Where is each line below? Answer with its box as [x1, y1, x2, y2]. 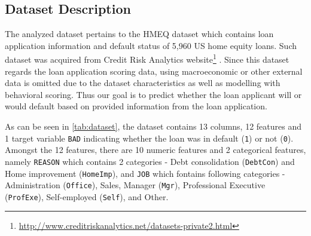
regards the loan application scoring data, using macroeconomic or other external [5, 65, 303, 77]
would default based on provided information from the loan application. [5, 100, 267, 112]
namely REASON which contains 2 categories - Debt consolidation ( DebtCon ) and [5, 155, 295, 167]
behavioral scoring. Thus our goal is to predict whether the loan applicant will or [5, 88, 302, 100]
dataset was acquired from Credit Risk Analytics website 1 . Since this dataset [5, 51, 289, 66]
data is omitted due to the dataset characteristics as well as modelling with [5, 76, 280, 89]
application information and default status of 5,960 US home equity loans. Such [5, 39, 297, 51]
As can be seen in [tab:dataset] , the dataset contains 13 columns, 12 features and [5, 120, 302, 133]
